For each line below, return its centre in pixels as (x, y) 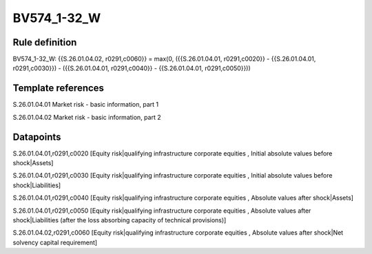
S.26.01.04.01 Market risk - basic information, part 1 (86, 105)
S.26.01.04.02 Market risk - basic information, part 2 (87, 117)
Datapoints (37, 137)
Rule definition (45, 42)
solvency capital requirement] (55, 242)
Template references (59, 88)
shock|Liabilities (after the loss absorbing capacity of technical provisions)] (120, 220)
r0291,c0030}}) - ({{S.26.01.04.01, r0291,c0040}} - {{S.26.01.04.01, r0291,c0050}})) (132, 68)
